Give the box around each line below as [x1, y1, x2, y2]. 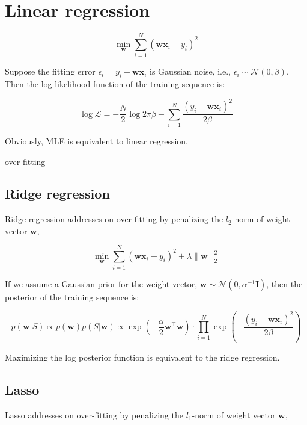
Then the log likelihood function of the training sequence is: [5, 78, 225, 90]
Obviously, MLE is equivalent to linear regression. [5, 134, 188, 147]
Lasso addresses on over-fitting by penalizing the [5, 408, 183, 421]
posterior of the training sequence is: [5, 290, 139, 303]
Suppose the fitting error [5, 65, 96, 78]
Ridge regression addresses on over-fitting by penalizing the [5, 212, 223, 225]
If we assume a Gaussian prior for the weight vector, [5, 277, 198, 290]
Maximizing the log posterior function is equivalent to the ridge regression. [5, 351, 280, 364]
